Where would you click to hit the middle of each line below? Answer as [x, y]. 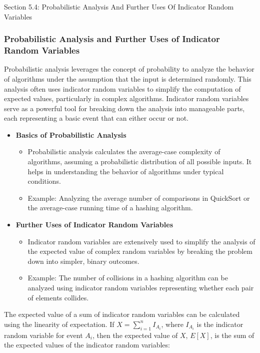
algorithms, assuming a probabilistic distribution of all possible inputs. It [140, 161]
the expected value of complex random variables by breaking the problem [140, 251]
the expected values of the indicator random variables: [87, 345]
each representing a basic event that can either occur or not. [96, 118]
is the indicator [220, 324]
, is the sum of [232, 335]
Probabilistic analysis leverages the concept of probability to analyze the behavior [129, 69]
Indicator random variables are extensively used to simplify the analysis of [141, 241]
